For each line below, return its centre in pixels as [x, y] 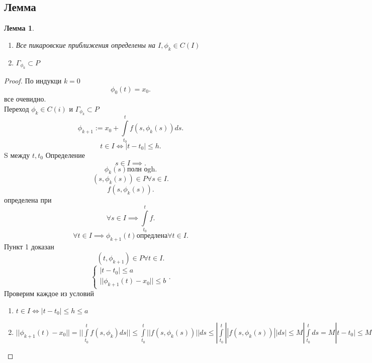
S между [17, 155]
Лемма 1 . [19, 28]
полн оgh [141, 169]
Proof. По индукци [33, 80]
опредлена [152, 236]
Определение [65, 155]
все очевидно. [25, 99]
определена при [28, 200]
